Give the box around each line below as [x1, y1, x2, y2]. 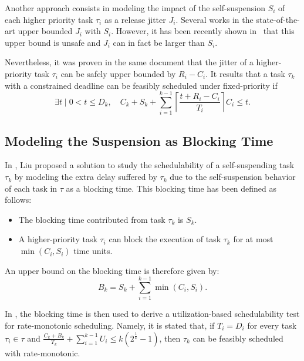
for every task [247, 319, 297, 331]
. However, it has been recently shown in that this [111, 25, 295, 37]
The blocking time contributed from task [18, 213, 165, 225]
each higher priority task [5, 13, 93, 25]
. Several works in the [175, 13, 254, 25]
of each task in [5, 182, 58, 194]
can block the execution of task [109, 233, 221, 245]
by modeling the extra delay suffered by [14, 171, 157, 183]
